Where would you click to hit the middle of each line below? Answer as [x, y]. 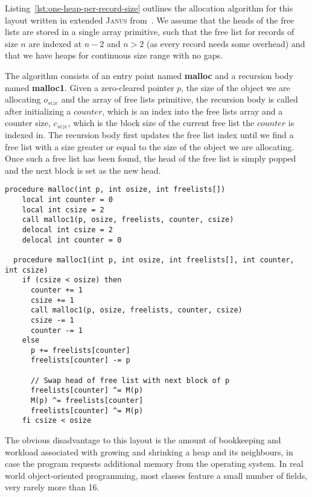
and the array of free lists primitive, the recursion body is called [180, 99]
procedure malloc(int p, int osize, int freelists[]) [115, 190]
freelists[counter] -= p [80, 360]
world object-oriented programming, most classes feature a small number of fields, [156, 475]
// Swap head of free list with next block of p [130, 380]
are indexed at [55, 43]
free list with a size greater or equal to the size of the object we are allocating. [150, 146]
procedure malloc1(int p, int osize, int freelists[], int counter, [154, 260]
